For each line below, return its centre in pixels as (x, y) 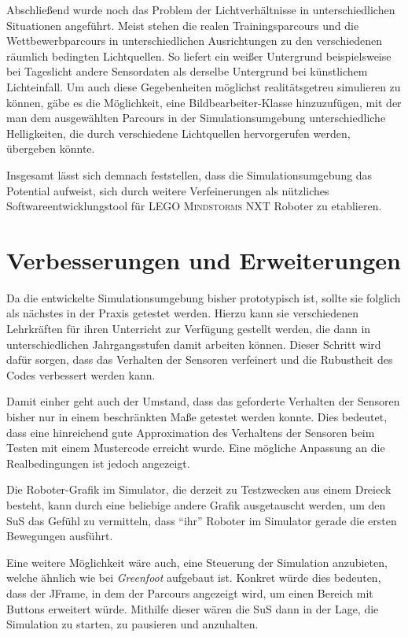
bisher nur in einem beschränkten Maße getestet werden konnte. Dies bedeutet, (197, 417)
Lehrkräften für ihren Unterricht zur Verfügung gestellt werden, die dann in (189, 329)
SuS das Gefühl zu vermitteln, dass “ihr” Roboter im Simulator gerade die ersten (202, 520)
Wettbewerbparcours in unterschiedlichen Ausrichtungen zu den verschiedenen (195, 41)
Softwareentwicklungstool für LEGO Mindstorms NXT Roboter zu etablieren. (194, 206)
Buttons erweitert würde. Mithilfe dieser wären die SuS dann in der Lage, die (193, 608)
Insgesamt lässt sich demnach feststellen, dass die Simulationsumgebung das (189, 174)
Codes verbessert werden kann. (81, 374)
